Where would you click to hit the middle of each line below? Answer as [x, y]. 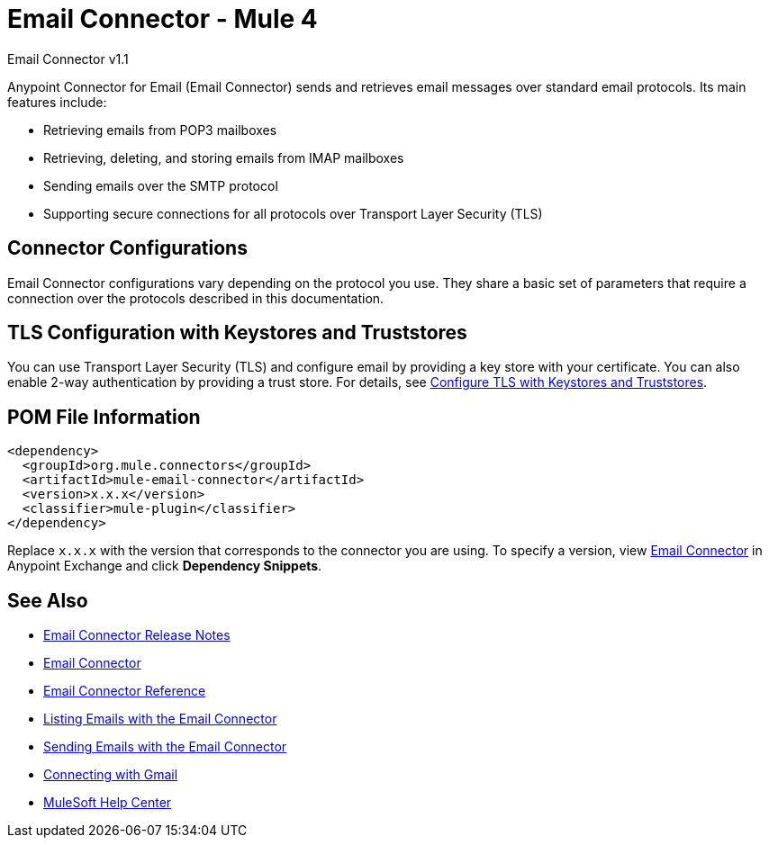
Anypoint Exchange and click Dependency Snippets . [165, 566]
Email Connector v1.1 [68, 58]
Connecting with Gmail [111, 775]
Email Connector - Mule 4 [163, 19]
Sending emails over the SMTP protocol [161, 185]
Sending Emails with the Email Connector [165, 747]
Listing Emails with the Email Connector [160, 719]
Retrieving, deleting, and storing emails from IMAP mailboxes [224, 157]
